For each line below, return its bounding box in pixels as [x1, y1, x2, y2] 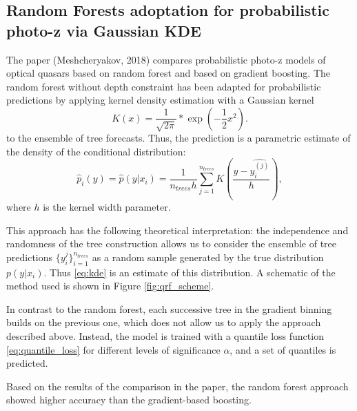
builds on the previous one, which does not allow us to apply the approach [6, 315, 321, 329]
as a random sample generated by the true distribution [92, 249, 324, 264]
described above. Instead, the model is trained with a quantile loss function [6, 328, 324, 343]
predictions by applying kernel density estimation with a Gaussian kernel [6, 93, 314, 107]
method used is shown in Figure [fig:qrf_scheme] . [6, 278, 214, 293]
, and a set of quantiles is [229, 342, 336, 356]
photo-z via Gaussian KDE [6, 19, 201, 41]
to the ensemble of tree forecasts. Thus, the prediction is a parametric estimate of [6, 130, 351, 144]
